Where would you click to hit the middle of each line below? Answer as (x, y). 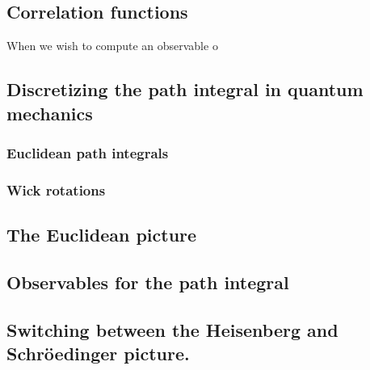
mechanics (50, 113)
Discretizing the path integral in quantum (185, 89)
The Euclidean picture (102, 235)
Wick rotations (56, 189)
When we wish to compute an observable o (112, 46)
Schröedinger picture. (98, 353)
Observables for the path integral (148, 282)
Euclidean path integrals (88, 152)
